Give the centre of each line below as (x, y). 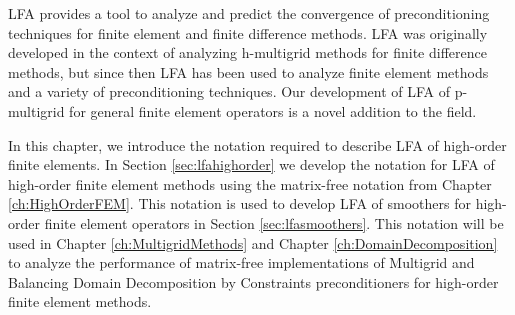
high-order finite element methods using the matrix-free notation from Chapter (250, 183)
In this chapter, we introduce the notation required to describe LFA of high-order (257, 144)
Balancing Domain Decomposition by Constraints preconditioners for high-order (253, 281)
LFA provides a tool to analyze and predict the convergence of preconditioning (249, 13)
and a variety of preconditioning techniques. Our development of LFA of (229, 91)
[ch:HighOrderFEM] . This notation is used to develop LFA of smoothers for (239, 203)
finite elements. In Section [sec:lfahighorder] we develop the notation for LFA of (251, 164)
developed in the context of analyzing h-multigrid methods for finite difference (247, 52)
